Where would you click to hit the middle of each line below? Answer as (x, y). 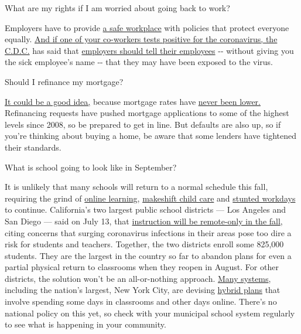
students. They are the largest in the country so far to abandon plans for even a (148, 255)
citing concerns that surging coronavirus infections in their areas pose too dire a (148, 232)
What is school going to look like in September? (91, 167)
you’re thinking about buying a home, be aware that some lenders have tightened (151, 136)
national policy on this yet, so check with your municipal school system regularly (150, 313)
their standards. (33, 147)
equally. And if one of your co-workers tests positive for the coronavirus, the (141, 39)
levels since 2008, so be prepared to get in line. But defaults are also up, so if (143, 124)
